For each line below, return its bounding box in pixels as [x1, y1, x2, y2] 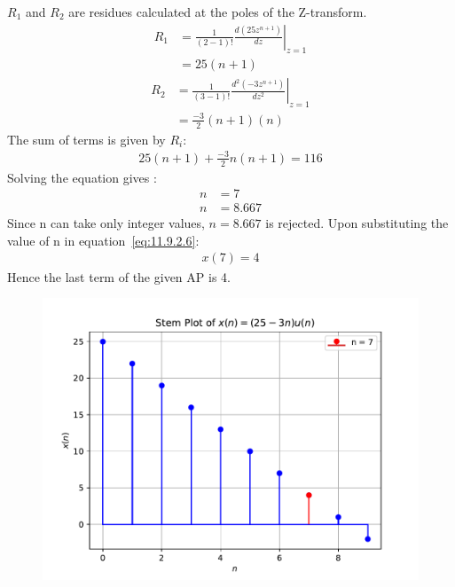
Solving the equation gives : [7, 168, 157, 186]
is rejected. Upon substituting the [265, 214, 449, 232]
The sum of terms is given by [7, 129, 166, 148]
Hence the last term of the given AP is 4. [7, 267, 231, 286]
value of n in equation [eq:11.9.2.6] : [7, 231, 200, 249]
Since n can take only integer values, [7, 214, 205, 232]
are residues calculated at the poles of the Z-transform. [68, 3, 367, 20]
